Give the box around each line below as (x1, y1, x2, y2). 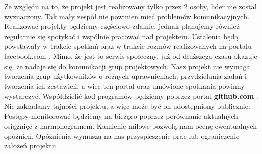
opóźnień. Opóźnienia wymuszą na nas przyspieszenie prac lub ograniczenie (4, 130, 240, 141)
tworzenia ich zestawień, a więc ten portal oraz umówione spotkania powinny (4, 80, 245, 91)
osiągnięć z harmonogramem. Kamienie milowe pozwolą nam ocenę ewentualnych (4, 120, 257, 131)
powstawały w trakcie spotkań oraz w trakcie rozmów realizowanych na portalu (4, 41, 252, 51)
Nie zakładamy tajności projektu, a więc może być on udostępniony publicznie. (4, 100, 250, 111)
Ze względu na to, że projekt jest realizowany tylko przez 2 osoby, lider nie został (4, 1, 257, 11)
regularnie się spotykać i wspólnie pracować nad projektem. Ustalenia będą (4, 30, 239, 41)
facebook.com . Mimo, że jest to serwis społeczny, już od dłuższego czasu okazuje (4, 50, 257, 61)
